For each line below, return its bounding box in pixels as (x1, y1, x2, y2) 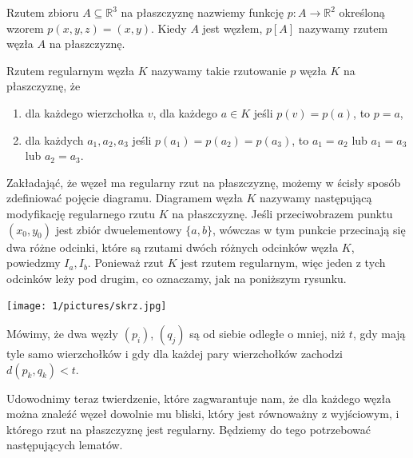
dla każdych (25, 131, 84, 148)
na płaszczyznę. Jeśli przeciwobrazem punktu (172, 205, 393, 221)
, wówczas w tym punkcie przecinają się (212, 221, 406, 237)
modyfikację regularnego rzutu (6, 205, 156, 221)
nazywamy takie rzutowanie (151, 62, 287, 78)
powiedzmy (6, 254, 61, 271)
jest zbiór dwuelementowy (55, 221, 182, 237)
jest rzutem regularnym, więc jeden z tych (181, 254, 386, 271)
